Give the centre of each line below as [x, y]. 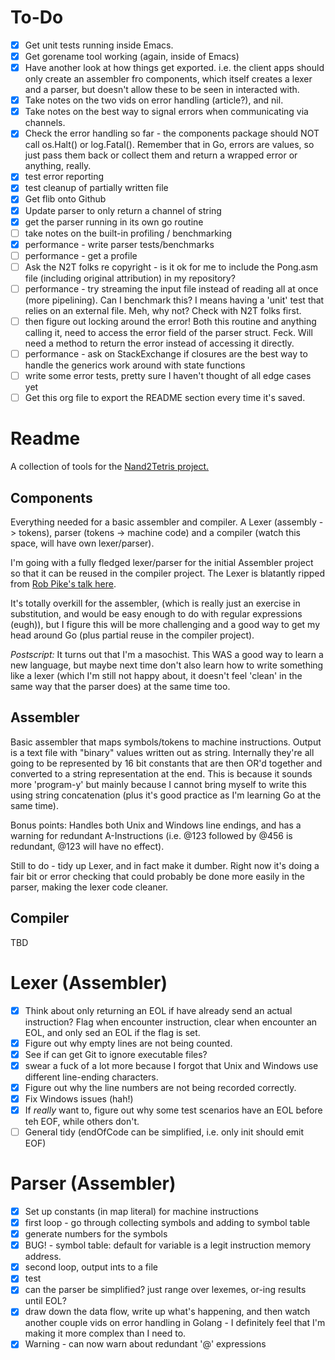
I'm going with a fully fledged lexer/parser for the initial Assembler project [162, 562]
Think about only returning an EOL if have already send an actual [158, 1010]
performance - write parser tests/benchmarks [119, 244]
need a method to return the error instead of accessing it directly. [159, 343]
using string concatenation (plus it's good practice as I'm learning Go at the [166, 795]
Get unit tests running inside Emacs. [99, 45]
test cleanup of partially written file [96, 188]
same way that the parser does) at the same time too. [120, 686]
